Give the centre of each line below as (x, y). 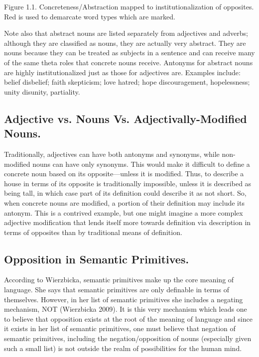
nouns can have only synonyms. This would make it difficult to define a (141, 164)
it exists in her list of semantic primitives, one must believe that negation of (120, 328)
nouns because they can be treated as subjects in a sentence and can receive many (129, 53)
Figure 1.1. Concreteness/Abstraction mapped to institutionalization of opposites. (129, 6)
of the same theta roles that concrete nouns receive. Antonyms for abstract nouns (129, 62)
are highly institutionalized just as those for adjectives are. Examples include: (122, 72)
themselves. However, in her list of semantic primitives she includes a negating (124, 299)
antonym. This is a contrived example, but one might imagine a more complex (124, 212)
